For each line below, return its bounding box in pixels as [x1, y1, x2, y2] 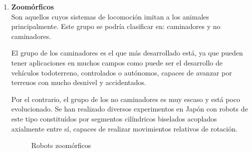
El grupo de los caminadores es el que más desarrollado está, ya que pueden [11, 47, 243, 58]
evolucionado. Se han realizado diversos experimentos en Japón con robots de [11, 103, 248, 114]
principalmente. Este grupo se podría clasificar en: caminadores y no [11, 21, 221, 31]
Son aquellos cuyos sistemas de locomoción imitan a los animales [11, 11, 209, 21]
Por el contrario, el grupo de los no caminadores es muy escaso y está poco [11, 93, 240, 104]
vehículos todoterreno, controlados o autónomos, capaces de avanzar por [11, 67, 232, 77]
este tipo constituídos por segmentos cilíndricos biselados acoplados [11, 113, 217, 123]
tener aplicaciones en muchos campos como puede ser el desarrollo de [11, 57, 223, 67]
